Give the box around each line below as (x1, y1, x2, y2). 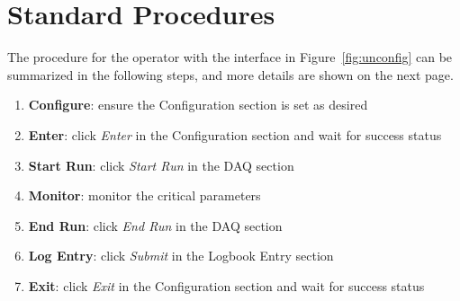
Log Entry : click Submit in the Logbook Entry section (28, 246, 334, 265)
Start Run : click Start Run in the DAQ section (28, 155, 294, 174)
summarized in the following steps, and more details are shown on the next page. (7, 65, 454, 84)
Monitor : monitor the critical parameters (28, 186, 261, 205)
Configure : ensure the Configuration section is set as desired (28, 95, 368, 114)
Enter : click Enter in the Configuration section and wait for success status (28, 125, 442, 144)
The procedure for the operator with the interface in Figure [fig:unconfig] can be (7, 48, 453, 66)
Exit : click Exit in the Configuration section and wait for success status (28, 276, 425, 295)
